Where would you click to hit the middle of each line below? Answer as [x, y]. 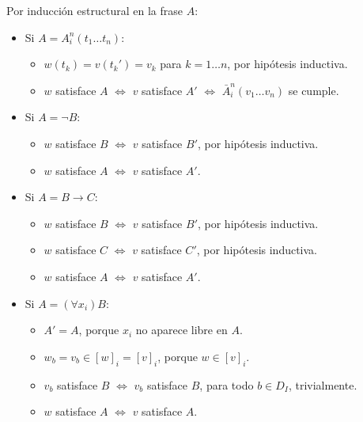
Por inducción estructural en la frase [95, 10]
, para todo [227, 384]
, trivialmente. [323, 384]
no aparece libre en [181, 330]
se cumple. [314, 90]
